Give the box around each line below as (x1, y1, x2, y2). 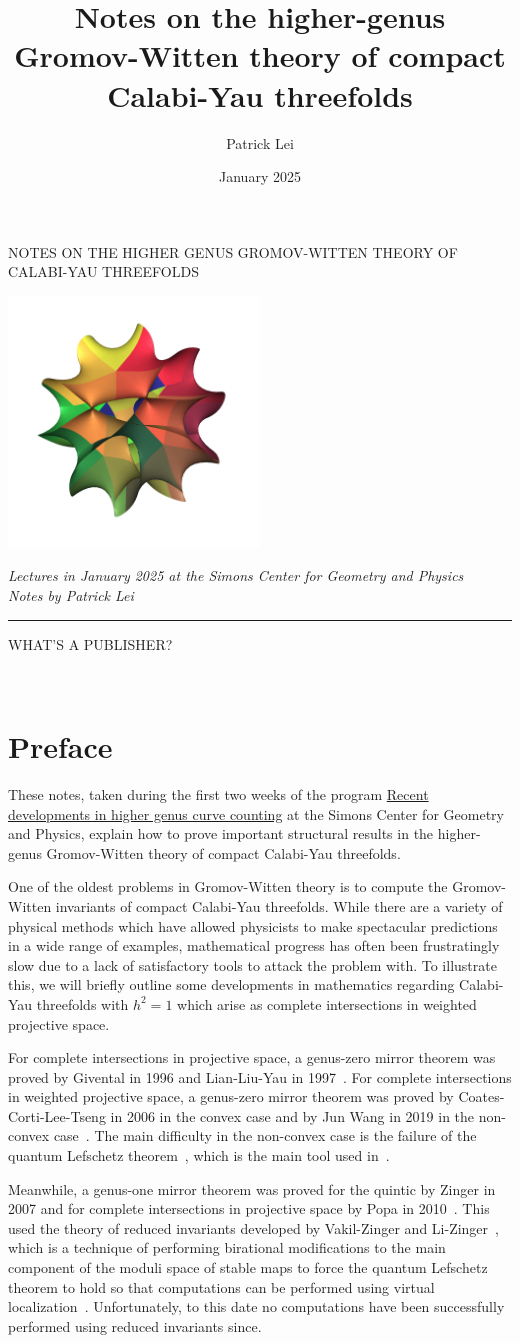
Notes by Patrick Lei (8, 585, 134, 606)
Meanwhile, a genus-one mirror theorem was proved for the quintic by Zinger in (8, 1178, 496, 1199)
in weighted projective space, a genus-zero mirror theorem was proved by (8, 1086, 454, 1107)
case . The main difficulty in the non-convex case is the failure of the (53, 1125, 477, 1146)
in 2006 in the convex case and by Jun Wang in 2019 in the (110, 1105, 475, 1126)
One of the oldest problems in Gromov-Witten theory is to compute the (8, 876, 448, 897)
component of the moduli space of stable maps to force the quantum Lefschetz (8, 1257, 488, 1278)
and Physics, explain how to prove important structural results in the (8, 823, 434, 844)
